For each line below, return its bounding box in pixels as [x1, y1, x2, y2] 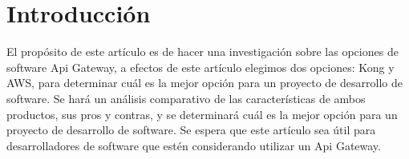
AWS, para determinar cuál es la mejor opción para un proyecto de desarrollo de [6, 74, 403, 91]
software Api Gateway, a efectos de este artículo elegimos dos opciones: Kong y [6, 58, 395, 75]
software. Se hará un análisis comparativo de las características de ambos [6, 89, 366, 106]
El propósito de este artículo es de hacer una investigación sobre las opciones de [6, 43, 399, 60]
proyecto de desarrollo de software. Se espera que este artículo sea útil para [6, 121, 376, 138]
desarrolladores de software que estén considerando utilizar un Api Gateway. [6, 137, 381, 153]
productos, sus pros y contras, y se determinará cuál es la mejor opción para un [6, 105, 398, 122]
